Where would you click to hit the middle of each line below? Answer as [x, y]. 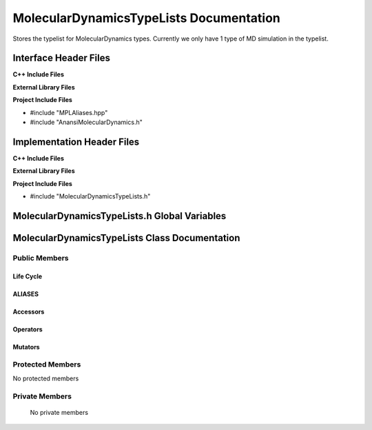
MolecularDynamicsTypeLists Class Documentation [126, 238]
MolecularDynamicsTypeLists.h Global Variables [120, 216]
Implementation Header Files [76, 142]
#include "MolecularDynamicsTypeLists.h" [90, 196]
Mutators [27, 347]
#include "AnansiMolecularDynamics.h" [86, 122]
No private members [59, 412]
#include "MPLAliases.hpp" [69, 112]
